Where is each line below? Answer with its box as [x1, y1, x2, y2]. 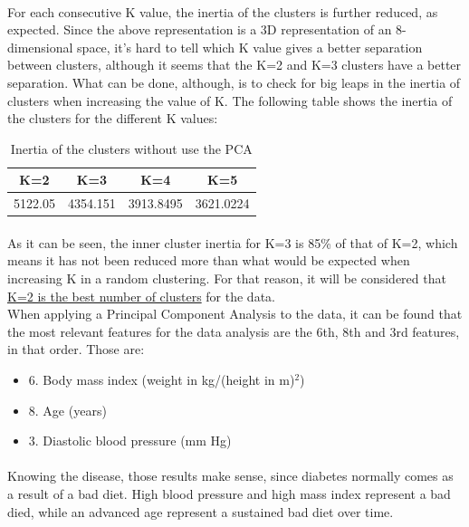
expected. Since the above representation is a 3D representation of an [7, 20, 392, 39]
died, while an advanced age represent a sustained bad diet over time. [7, 502, 394, 521]
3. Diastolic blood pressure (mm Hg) [28, 431, 232, 450]
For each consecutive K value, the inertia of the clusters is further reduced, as [7, 2, 438, 21]
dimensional [7, 37, 73, 56]
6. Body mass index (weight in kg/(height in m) [28, 370, 295, 389]
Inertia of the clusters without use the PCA [10, 139, 253, 158]
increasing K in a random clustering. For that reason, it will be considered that [7, 269, 446, 288]
